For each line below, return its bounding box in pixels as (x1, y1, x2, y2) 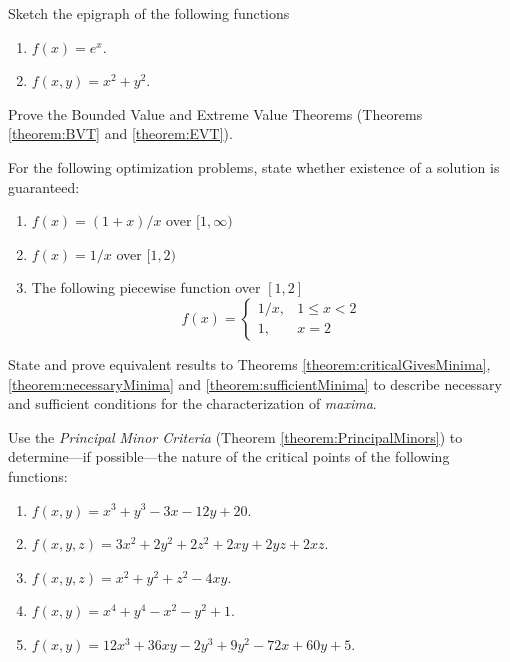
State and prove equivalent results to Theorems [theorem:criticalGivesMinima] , (8, 353, 491, 374)
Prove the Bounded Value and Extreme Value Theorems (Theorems (8, 103, 423, 124)
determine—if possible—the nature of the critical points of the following (8, 446, 450, 467)
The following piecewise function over (31, 277, 261, 298)
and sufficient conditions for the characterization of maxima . (8, 393, 377, 414)
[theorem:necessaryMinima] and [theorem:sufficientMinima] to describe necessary (8, 373, 502, 394)
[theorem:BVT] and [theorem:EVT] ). (8, 123, 233, 144)
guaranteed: (8, 176, 80, 197)
